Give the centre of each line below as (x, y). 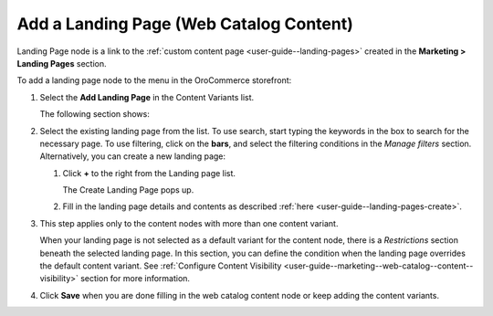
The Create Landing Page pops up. (128, 190)
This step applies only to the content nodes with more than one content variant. (189, 223)
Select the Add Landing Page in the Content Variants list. (147, 97)
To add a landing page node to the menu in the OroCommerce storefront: (154, 80)
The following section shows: (94, 114)
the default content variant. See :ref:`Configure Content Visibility (161, 266)
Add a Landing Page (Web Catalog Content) (185, 24)
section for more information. (136, 279)
